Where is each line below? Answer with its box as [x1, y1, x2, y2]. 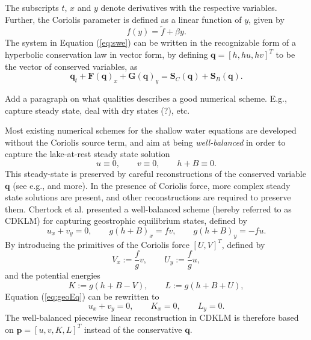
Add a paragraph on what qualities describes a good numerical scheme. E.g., [5, 91, 287, 104]
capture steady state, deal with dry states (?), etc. [5, 104, 190, 116]
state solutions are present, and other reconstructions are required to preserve [5, 191, 291, 203]
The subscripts [5, 1, 59, 13]
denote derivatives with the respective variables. [100, 1, 277, 13]
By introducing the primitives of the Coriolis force [5, 238, 189, 250]
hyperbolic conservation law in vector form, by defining [5, 48, 208, 60]
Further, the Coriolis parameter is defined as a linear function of [5, 13, 242, 25]
